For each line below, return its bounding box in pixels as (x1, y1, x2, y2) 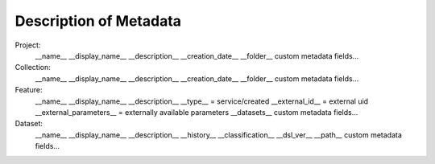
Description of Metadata (14, 12, 181, 30)
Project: (14, 40, 41, 50)
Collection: (14, 63, 52, 72)
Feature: (14, 85, 43, 95)
